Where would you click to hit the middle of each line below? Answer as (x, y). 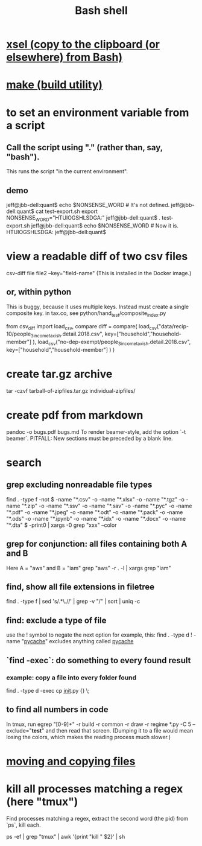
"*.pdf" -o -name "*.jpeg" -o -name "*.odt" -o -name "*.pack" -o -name (95, 512)
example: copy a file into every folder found (71, 678)
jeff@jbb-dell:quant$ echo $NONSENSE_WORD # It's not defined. (88, 205)
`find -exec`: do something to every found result (99, 660)
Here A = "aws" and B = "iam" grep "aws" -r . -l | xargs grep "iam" (89, 568)
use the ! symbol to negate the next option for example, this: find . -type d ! (99, 635)
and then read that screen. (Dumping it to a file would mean (119, 730)
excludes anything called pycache (91, 641)
